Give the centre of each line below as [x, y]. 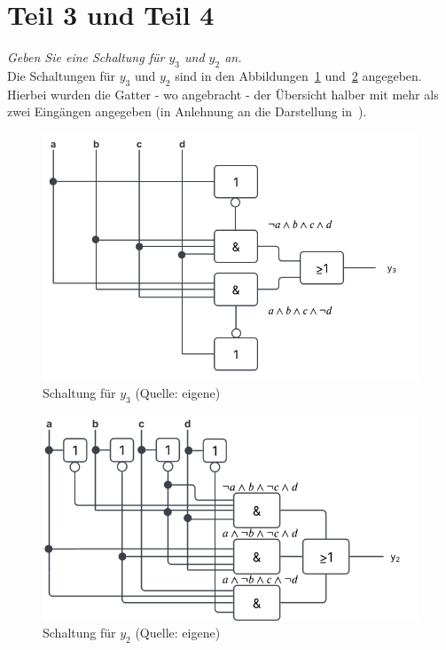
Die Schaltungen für [61, 75]
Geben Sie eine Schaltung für [86, 57]
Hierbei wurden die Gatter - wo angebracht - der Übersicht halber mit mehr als [223, 94]
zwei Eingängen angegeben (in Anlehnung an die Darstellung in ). [187, 111]
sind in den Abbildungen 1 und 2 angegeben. [298, 75]
